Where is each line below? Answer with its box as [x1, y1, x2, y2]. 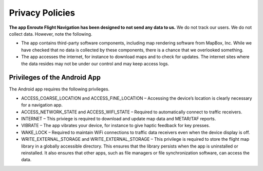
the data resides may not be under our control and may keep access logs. [21, 61, 169, 66]
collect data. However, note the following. [9, 31, 93, 37]
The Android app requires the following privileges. [9, 86, 110, 92]
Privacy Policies [9, 7, 75, 18]
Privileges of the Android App [9, 73, 101, 82]
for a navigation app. [21, 102, 63, 108]
